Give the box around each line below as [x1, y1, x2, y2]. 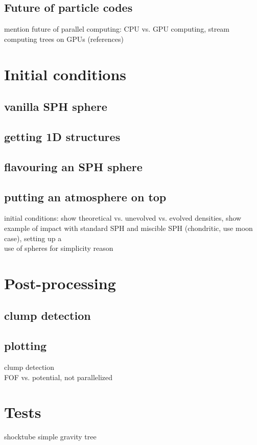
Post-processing [4, 272, 116, 293]
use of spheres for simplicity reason [4, 243, 113, 253]
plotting [4, 338, 47, 354]
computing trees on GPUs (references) [4, 33, 124, 44]
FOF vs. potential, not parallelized [4, 371, 113, 382]
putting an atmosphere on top [4, 189, 167, 204]
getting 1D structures [4, 128, 121, 144]
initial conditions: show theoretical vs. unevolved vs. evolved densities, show [4, 213, 242, 223]
